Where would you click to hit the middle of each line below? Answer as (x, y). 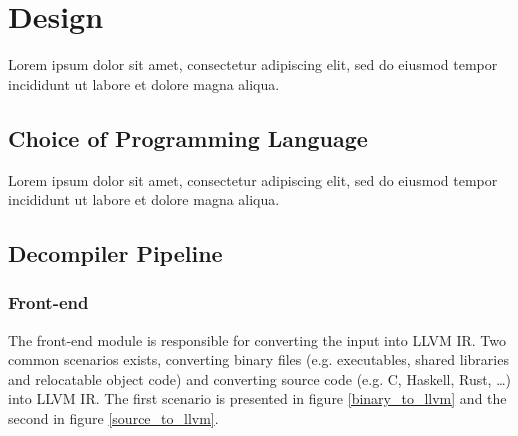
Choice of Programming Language (188, 137)
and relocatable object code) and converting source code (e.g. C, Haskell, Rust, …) (260, 378)
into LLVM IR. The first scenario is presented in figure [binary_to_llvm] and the (257, 398)
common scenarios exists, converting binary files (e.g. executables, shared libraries (258, 359)
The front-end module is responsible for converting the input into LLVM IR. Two (257, 339)
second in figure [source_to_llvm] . (113, 418)
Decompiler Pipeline (115, 253)
